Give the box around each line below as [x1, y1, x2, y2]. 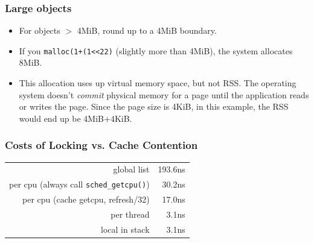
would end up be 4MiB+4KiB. [19, 112, 132, 124]
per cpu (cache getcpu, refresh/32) [22, 193, 150, 206]
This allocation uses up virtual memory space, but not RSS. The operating [19, 77, 296, 89]
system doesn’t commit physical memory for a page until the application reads [19, 88, 309, 101]
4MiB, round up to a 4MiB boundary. [77, 24, 217, 37]
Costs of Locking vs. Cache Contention [5, 137, 198, 153]
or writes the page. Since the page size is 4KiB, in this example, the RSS [19, 100, 289, 113]
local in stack [101, 222, 150, 235]
